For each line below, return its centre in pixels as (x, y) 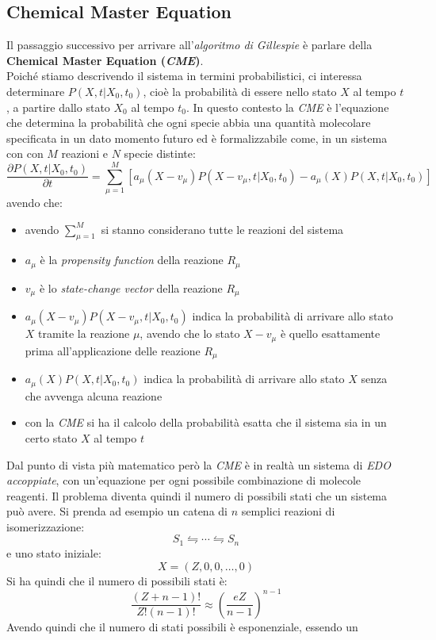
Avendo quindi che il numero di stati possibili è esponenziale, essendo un (182, 626)
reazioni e (84, 153)
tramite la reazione (84, 333)
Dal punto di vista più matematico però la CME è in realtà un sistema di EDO (199, 464)
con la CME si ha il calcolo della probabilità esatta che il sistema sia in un (206, 422)
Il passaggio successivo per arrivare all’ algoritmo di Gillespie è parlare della (189, 45)
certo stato (51, 437)
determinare (36, 91)
